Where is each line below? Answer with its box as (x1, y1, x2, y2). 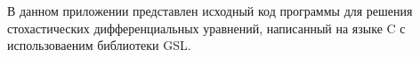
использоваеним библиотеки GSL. (7, 36, 191, 54)
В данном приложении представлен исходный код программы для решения (7, 2, 413, 19)
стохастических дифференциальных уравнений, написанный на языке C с (7, 18, 406, 37)
